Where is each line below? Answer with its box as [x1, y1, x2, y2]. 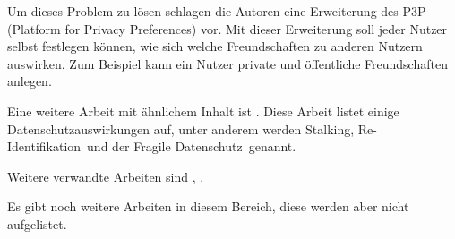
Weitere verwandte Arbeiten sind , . [7, 166, 204, 185]
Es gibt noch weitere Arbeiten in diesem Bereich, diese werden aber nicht [7, 197, 409, 216]
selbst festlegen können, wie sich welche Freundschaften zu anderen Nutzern [7, 37, 423, 55]
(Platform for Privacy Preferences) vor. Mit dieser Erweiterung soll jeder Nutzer [7, 19, 448, 38]
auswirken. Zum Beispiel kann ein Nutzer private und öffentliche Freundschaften [7, 54, 448, 73]
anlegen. [7, 72, 52, 90]
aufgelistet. [7, 214, 67, 233]
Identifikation [7, 137, 82, 156]
